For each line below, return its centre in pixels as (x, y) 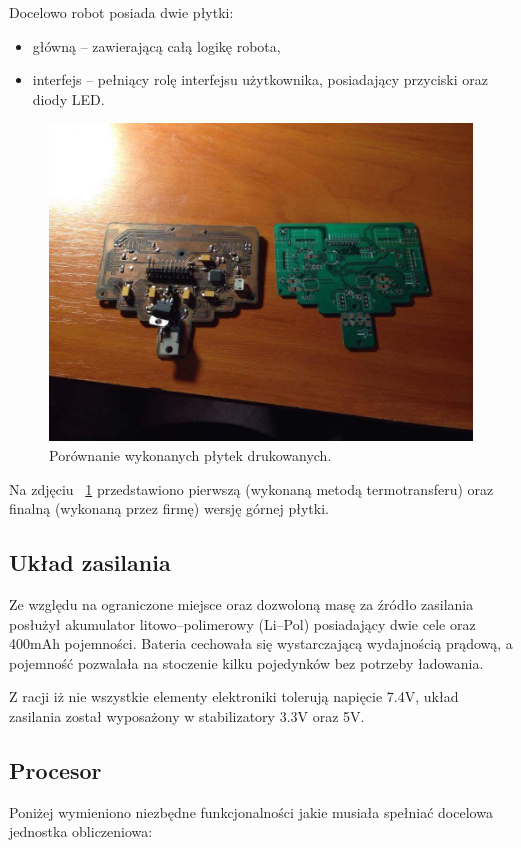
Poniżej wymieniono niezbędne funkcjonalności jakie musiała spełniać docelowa (251, 811)
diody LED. (68, 98)
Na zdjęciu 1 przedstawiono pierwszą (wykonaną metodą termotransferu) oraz (251, 488)
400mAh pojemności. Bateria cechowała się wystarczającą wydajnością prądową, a (261, 643)
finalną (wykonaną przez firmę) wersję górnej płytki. (169, 508)
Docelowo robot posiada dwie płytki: (121, 12)
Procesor (55, 769)
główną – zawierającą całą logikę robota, (156, 45)
